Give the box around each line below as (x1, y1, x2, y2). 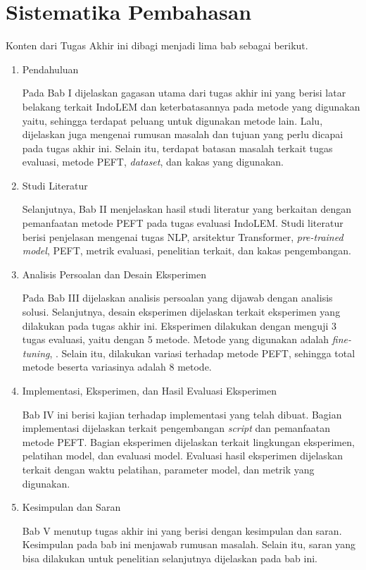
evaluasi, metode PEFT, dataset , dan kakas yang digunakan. (22, 154, 284, 169)
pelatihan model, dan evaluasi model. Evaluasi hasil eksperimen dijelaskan (22, 448, 343, 463)
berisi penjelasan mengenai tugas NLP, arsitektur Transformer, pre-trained (22, 229, 343, 244)
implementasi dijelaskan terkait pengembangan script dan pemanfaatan (22, 421, 331, 435)
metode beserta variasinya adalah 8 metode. (22, 359, 212, 374)
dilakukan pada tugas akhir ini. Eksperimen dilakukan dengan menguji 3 (22, 318, 336, 333)
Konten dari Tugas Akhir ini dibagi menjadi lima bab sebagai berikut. (6, 38, 308, 53)
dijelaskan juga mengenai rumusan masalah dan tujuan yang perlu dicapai (22, 127, 343, 142)
